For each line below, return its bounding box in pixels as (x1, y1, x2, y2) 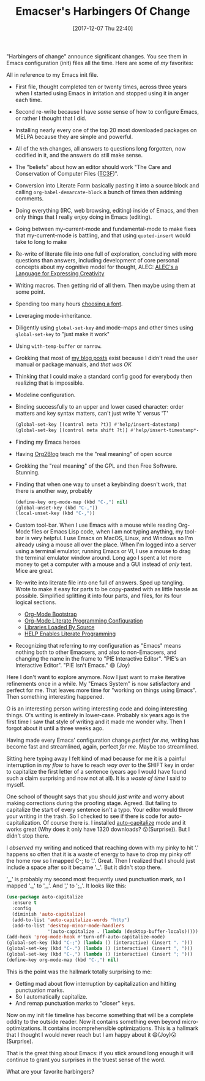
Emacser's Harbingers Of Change (15, 4, 190, 18)
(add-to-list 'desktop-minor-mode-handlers (12, 922, 124, 929)
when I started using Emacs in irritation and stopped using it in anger (15, 89, 189, 96)
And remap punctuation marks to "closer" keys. (15, 999, 135, 1007)
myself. (6, 781, 25, 788)
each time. (15, 96, 42, 103)
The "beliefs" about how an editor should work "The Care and (15, 163, 171, 170)
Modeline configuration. (15, 391, 76, 398)
